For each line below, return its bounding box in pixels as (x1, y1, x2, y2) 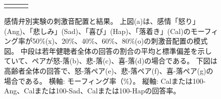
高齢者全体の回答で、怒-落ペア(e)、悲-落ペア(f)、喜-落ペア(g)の (4, 65, 213, 76)
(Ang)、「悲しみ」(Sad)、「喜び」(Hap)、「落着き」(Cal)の (4, 25, 191, 36)
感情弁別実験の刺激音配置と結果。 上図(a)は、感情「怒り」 (4, 16, 200, 26)
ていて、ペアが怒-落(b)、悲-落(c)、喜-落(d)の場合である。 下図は (4, 55, 217, 66)
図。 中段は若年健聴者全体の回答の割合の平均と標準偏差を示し (4, 45, 212, 56)
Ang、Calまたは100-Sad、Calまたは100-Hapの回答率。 (4, 85, 181, 96)
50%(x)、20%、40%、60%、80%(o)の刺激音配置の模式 (32, 36, 208, 46)
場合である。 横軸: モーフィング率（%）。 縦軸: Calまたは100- (4, 75, 206, 86)
